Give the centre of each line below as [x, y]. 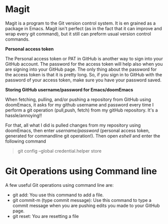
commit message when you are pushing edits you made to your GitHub [86, 205]
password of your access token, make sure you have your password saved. [83, 80]
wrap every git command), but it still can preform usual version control [78, 34]
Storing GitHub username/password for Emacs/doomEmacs [69, 89]
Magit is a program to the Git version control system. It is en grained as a [80, 23]
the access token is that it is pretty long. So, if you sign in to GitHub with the [84, 74]
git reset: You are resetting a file [46, 216]
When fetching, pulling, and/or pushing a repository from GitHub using [78, 99]
